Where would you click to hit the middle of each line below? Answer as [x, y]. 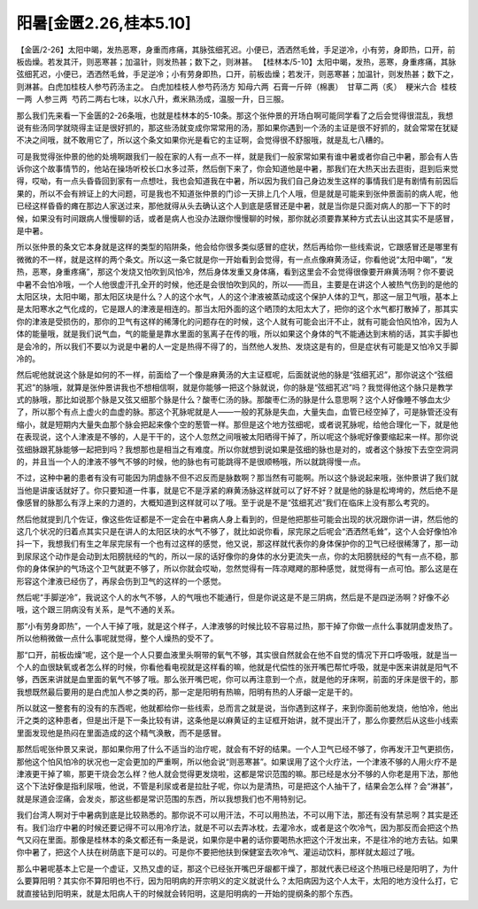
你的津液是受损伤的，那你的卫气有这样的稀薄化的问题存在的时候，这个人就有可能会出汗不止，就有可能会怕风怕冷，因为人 [237, 321]
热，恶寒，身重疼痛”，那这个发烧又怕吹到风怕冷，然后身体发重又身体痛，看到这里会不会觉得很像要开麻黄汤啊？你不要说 [235, 272]
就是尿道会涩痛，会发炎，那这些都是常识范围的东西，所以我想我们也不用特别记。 [164, 798]
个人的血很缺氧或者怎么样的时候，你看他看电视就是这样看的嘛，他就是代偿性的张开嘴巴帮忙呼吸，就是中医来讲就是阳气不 [237, 667]
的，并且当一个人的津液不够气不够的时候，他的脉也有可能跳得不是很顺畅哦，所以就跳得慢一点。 [191, 462]
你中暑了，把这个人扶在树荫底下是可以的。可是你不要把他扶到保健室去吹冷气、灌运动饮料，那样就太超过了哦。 [218, 852]
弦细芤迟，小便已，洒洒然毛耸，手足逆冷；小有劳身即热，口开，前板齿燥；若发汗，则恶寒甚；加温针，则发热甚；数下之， [237, 74]
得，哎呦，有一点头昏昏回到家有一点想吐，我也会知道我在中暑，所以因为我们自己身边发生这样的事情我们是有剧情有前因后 [237, 181]
